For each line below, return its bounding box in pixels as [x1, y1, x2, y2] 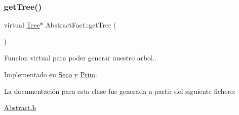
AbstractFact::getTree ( [45, 20, 117, 30]
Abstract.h [4, 102, 37, 113]
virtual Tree [4, 20, 40, 30]
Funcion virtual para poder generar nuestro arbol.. [4, 53, 157, 63]
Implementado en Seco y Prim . [4, 69, 97, 79]
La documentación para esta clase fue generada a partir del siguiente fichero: [4, 86, 236, 96]
